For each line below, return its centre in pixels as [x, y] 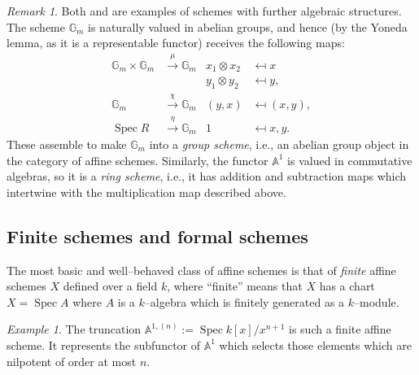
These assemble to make [67, 144]
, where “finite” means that [235, 286]
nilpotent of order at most [72, 361]
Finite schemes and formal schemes [157, 235]
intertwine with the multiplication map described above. [146, 192]
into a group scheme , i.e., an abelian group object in [279, 144]
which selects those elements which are [315, 344]
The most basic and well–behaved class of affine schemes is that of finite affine [201, 270]
